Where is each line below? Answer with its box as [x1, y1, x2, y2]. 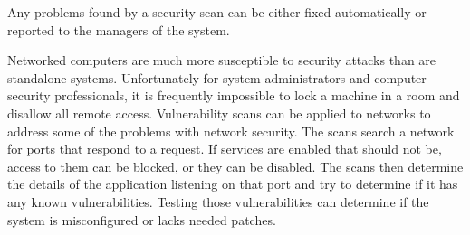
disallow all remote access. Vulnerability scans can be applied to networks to [7, 103, 431, 122]
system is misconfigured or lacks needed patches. [7, 210, 276, 229]
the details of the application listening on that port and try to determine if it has [7, 174, 458, 193]
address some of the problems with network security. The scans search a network [7, 121, 455, 140]
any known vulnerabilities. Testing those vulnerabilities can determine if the [7, 192, 429, 211]
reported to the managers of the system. [7, 20, 230, 39]
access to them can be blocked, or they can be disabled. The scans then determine [7, 156, 464, 175]
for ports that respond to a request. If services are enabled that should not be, [7, 139, 442, 158]
